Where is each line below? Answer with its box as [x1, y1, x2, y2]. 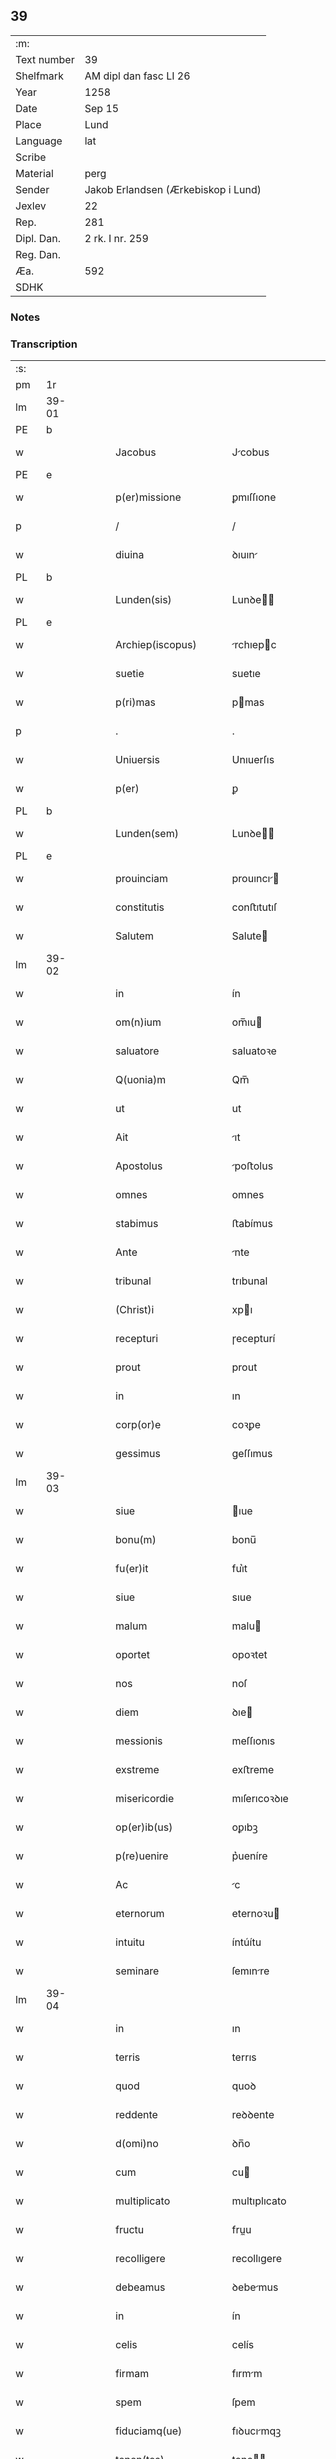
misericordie [115, 1792, 175, 1806]
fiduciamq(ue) [115, 2424, 183, 2438]
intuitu [115, 1935, 145, 1949]
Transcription [10, 337, 78, 351]
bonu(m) [115, 1533, 157, 1547]
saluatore [115, 1044, 160, 1058]
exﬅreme [231, 1763, 275, 1777]
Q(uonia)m [115, 1073, 167, 1087]
